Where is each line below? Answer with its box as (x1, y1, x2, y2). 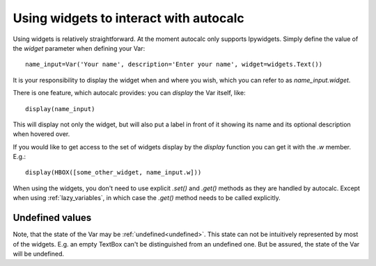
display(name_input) (25, 105, 95, 113)
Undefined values (13, 212, 92, 224)
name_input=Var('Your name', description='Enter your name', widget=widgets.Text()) (25, 60, 323, 69)
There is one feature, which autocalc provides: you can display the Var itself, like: (13, 89, 246, 97)
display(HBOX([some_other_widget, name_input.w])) (25, 169, 202, 176)
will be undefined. (13, 249, 65, 258)
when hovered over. (13, 130, 70, 138)
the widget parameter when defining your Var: (13, 44, 146, 52)
